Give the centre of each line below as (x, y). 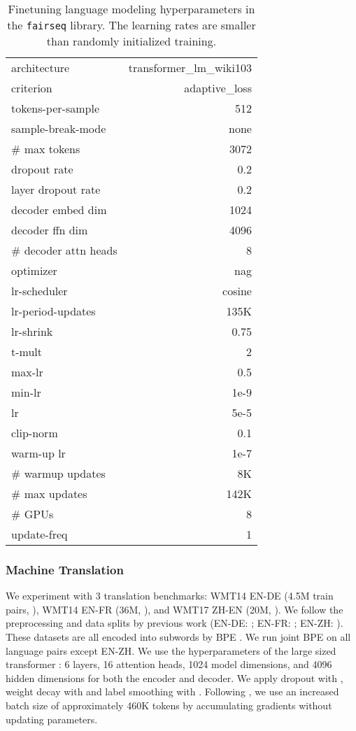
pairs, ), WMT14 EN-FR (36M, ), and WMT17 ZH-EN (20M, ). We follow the (175, 609)
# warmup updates (58, 473)
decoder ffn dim (50, 230)
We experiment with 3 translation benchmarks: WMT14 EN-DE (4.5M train (170, 596)
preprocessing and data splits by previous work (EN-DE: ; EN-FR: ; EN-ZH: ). (175, 623)
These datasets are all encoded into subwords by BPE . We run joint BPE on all (178, 637)
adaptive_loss (218, 88)
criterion (32, 88)
